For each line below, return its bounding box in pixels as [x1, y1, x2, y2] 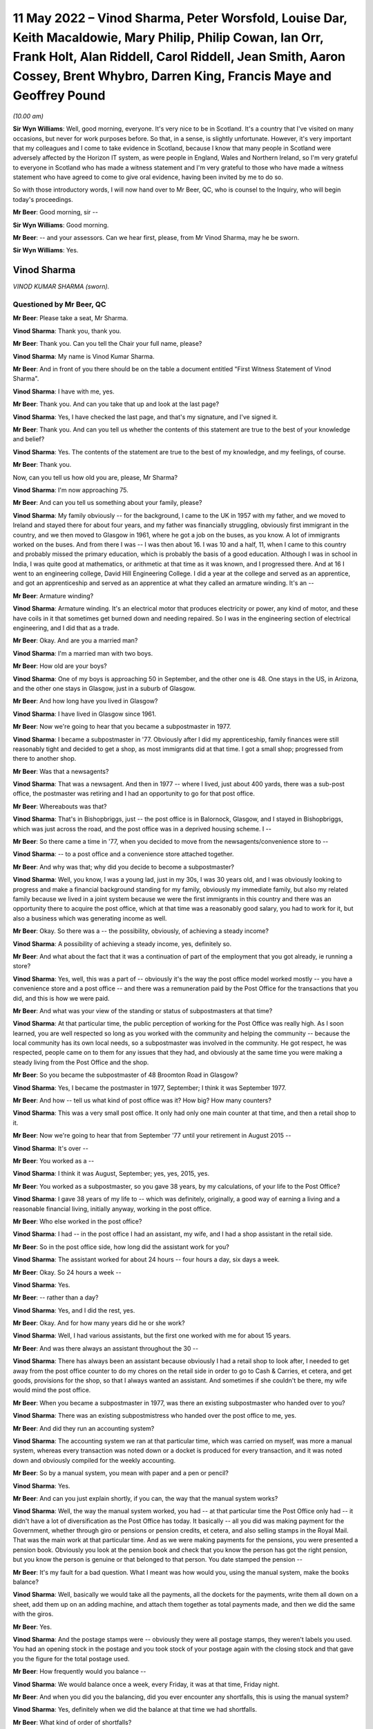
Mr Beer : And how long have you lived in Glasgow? [12, 697, 158, 705]
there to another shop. [12, 755, 77, 763]
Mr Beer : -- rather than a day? [12, 1293, 99, 1302]
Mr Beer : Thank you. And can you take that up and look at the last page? [12, 400, 220, 408]
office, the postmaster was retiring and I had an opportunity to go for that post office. [12, 789, 255, 798]
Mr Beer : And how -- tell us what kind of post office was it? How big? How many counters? [12, 1096, 272, 1104]
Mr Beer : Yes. [12, 1622, 52, 1631]
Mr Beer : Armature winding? [12, 591, 94, 600]
